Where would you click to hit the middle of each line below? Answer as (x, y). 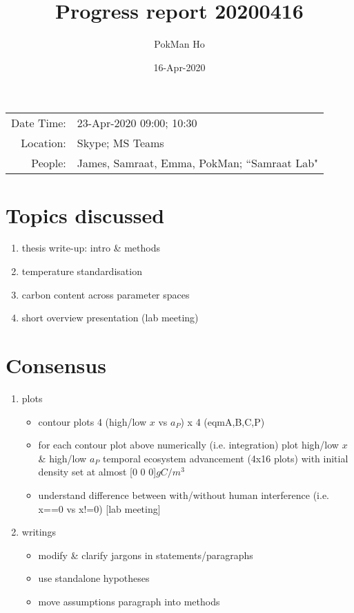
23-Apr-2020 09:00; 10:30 (137, 123)
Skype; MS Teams (120, 143)
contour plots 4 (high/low (92, 421)
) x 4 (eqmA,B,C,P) (223, 421)
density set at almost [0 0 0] (97, 472)
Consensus (56, 365)
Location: (43, 143)
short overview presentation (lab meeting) (110, 318)
